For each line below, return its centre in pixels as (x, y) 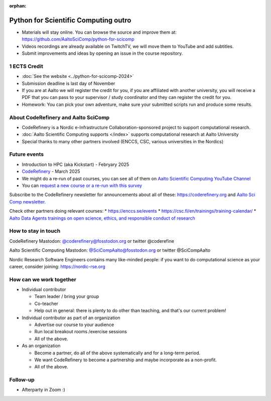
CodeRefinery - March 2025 (51, 171)
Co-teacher (46, 304)
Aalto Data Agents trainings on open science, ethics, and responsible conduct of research (102, 218)
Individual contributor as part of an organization (71, 318)
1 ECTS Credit (26, 66)
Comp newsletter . (28, 202)
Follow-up (22, 380)
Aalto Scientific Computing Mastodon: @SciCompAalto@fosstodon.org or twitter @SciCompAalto (110, 250)
